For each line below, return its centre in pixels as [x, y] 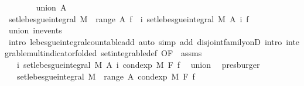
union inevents [35, 30]
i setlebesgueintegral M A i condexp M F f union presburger [138, 64]
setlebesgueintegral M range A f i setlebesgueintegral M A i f [129, 18]
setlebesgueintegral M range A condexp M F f [106, 76]
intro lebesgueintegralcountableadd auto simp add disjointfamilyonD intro [145, 41]
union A [51, 7]
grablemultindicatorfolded [51, 53]
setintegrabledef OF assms [151, 53]
